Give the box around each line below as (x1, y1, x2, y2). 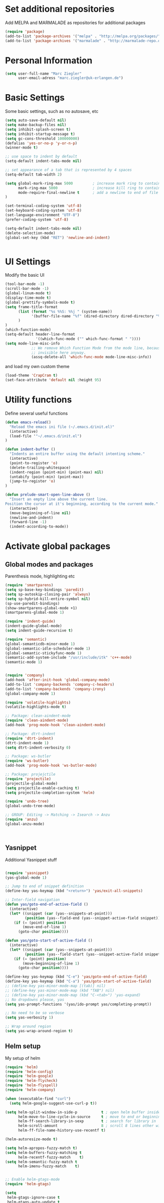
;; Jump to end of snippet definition (5, 884, 84, 889)
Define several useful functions (5, 410, 68, 416)
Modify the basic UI (5, 272, 45, 278)
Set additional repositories (5, 3, 115, 15)
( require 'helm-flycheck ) (5, 1078, 58, 1083)
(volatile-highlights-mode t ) (5, 705, 67, 709)
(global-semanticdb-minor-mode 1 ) (5, 641, 76, 646)
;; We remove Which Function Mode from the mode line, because (31, 345, 163, 350)
